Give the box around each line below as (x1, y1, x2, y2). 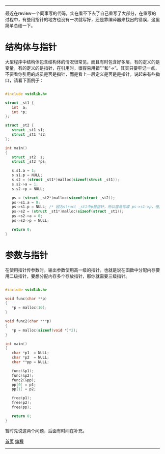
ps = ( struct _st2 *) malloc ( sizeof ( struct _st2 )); (11, 195, 115, 200)
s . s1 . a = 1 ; (11, 168, 36, 173)
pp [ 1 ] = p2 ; (11, 387, 36, 392)
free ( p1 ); (11, 395, 32, 401)
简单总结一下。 (5, 23, 35, 29)
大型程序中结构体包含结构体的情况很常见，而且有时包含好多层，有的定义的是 (5, 59, 160, 64)
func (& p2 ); (11, 373, 34, 378)
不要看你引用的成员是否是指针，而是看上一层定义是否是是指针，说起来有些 (5, 71, 156, 77)
